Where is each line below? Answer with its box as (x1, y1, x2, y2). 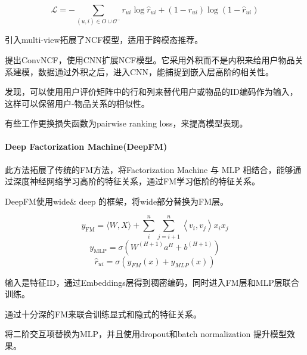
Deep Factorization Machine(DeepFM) (5, 140, 168, 153)
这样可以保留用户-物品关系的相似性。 (5, 97, 150, 109)
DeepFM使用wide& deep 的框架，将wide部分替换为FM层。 (5, 195, 229, 207)
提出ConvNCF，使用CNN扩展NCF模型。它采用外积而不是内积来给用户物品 (5, 53, 295, 66)
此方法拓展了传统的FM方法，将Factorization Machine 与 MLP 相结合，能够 (5, 163, 293, 175)
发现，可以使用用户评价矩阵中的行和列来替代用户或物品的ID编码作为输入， (5, 85, 298, 98)
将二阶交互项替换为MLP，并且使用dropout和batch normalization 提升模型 (5, 328, 287, 340)
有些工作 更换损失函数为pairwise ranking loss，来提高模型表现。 (5, 117, 248, 129)
